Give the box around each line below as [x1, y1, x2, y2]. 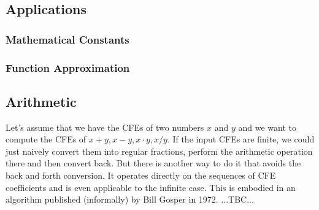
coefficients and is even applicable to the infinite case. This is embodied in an [6, 181, 296, 193]
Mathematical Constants [6, 31, 129, 47]
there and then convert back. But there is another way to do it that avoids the [6, 157, 301, 169]
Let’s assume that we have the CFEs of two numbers [6, 120, 204, 133]
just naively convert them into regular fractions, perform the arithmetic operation [6, 144, 313, 157]
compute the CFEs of [6, 133, 86, 146]
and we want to [238, 120, 296, 133]
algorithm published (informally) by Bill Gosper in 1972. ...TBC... [6, 193, 254, 206]
